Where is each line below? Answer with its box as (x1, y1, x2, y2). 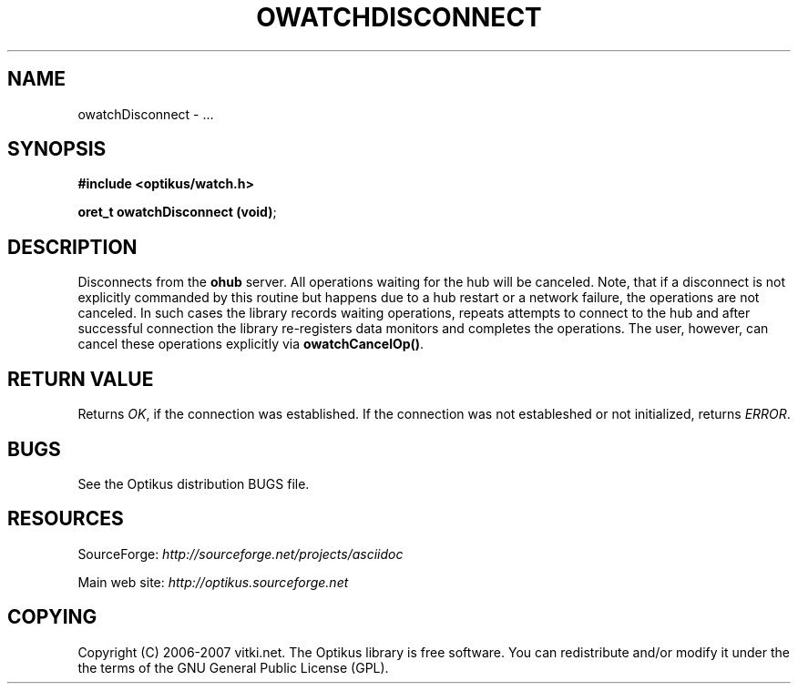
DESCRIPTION (7, 235, 138, 259)
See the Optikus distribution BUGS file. (77, 475, 310, 492)
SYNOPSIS (7, 137, 107, 161)
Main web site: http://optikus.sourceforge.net (77, 574, 349, 590)
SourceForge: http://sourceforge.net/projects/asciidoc (77, 545, 404, 562)
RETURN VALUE (7, 367, 154, 391)
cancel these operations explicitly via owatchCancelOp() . (77, 336, 425, 352)
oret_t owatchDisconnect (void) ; (77, 204, 277, 220)
